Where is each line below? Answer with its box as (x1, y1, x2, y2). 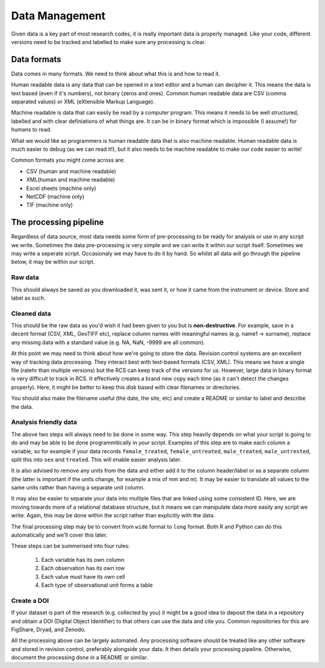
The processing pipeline (11, 217, 104, 227)
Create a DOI (11, 596, 49, 605)
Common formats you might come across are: (11, 157, 125, 164)
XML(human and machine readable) (26, 176, 116, 183)
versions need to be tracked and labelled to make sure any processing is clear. (11, 38, 206, 45)
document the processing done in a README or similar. (11, 654, 149, 661)
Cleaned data (11, 309, 51, 318)
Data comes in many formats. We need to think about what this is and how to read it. (11, 70, 220, 77)
